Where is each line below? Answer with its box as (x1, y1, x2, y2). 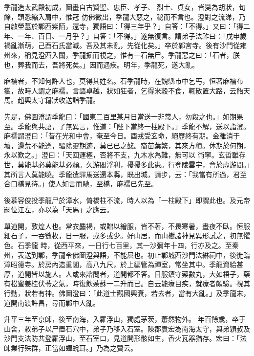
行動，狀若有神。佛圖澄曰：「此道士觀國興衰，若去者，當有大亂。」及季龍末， (4, 288, 250, 298)
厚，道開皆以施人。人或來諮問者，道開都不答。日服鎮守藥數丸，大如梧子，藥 (4, 268, 250, 279)
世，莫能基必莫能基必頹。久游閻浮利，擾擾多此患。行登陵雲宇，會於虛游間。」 (4, 159, 250, 169)
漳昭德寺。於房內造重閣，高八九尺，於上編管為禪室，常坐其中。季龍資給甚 (4, 259, 243, 269)
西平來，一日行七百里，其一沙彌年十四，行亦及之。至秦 (61, 240, 239, 250)
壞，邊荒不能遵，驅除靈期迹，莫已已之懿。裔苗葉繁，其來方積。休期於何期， (4, 140, 250, 150)
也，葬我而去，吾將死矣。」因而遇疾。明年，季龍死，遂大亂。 (4, 59, 199, 69)
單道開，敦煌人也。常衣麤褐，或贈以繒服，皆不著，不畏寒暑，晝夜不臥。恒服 (4, 221, 250, 231)
